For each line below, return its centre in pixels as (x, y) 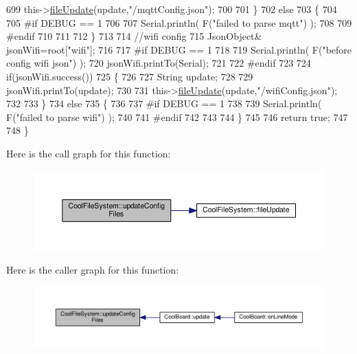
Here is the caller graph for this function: (93, 270)
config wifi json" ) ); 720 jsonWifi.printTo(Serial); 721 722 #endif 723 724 (159, 63)
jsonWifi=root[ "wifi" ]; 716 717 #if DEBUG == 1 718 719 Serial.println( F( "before (179, 49)
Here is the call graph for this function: (89, 153)
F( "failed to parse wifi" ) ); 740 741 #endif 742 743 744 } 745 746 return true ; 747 (177, 117)
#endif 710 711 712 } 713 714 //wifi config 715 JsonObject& (134, 36)
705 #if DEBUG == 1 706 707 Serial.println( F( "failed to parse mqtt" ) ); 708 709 (179, 22)
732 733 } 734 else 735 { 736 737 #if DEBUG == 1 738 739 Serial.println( (164, 103)
